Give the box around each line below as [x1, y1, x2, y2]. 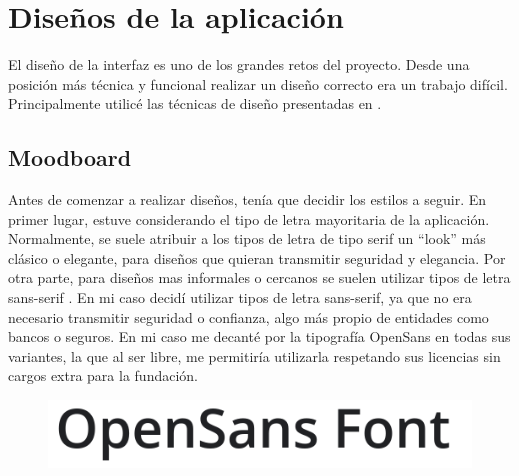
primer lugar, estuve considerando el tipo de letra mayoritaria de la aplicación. [8, 208, 490, 229]
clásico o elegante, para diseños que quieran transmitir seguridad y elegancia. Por [8, 247, 506, 268]
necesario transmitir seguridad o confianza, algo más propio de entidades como [8, 306, 489, 327]
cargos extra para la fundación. [8, 365, 198, 386]
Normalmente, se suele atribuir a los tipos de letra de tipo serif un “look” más [8, 228, 486, 249]
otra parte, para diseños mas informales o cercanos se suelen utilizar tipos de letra [8, 267, 511, 288]
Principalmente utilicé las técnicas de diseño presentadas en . [8, 93, 382, 114]
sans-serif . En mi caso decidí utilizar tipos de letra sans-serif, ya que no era [8, 287, 472, 308]
